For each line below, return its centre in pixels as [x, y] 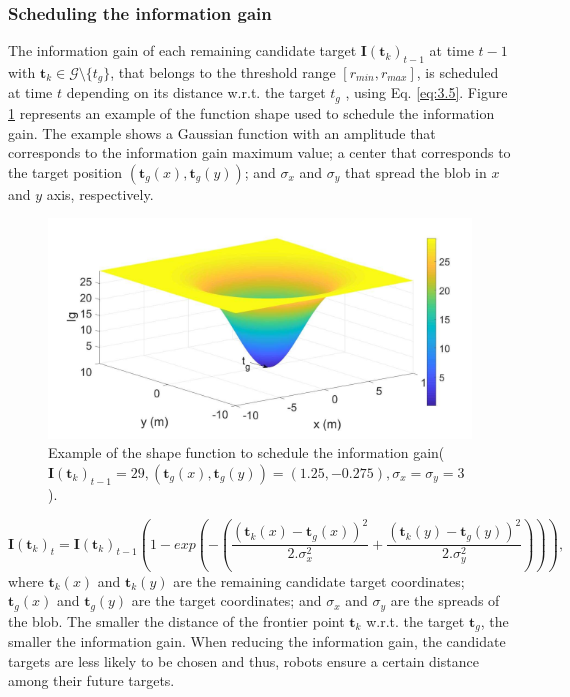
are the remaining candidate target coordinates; [319, 580]
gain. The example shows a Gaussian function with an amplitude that [222, 132]
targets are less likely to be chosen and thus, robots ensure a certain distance [243, 660]
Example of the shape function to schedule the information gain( [246, 452]
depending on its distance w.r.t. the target [196, 92]
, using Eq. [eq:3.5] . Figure [426, 92]
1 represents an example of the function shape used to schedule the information [251, 112]
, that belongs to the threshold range [223, 72]
